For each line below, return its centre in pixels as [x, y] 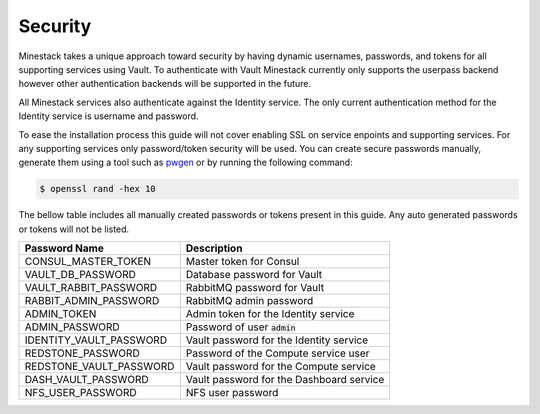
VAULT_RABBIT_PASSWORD [91, 288]
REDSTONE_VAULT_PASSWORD [99, 367]
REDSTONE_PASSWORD [82, 353]
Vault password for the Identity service [277, 340]
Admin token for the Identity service [270, 314]
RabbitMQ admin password [249, 301]
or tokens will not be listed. [74, 229]
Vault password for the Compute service [281, 367]
